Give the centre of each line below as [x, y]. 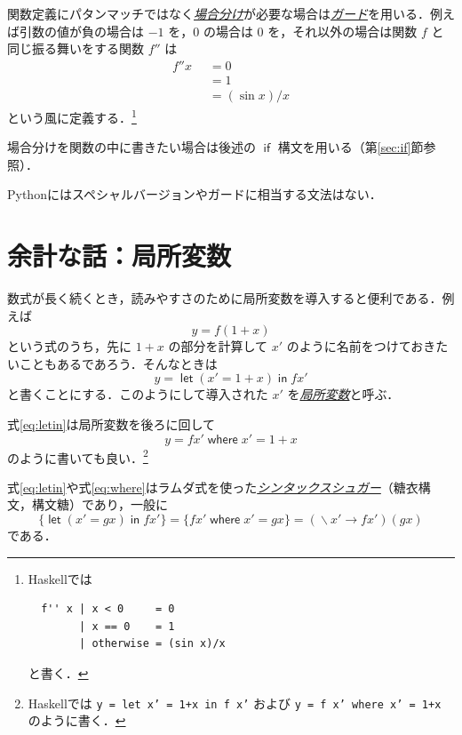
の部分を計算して [218, 346]
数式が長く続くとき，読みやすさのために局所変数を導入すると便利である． [225, 298]
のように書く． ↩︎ [77, 720]
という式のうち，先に [69, 346]
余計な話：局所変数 [119, 256]
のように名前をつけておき [361, 346]
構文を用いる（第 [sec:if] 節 [350, 147]
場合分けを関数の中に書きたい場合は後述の [131, 147]
